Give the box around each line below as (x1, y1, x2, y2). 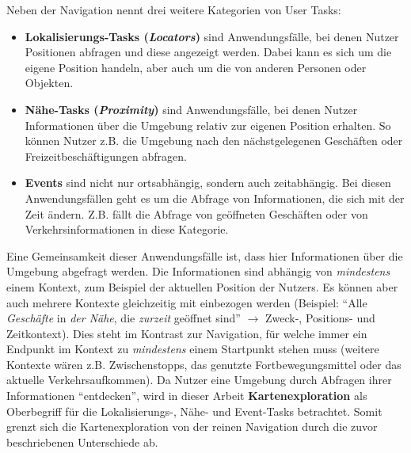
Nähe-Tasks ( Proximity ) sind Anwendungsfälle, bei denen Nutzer (25, 101, 358, 117)
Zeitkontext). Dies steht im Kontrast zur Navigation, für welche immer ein (6, 325, 367, 341)
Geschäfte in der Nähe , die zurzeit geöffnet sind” (6, 310, 241, 326)
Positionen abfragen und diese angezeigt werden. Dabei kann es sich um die (25, 44, 392, 60)
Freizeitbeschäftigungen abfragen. (25, 147, 187, 164)
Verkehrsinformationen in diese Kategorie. (25, 221, 229, 238)
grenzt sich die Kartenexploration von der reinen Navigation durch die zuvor (6, 418, 378, 435)
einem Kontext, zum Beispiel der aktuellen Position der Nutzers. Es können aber (6, 278, 398, 295)
